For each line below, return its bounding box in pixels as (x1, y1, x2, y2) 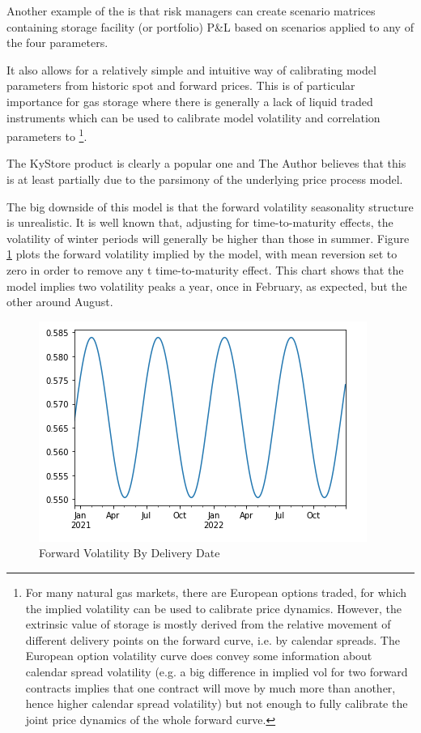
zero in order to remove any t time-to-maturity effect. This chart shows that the (6, 261, 404, 278)
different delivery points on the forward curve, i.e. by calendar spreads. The (25, 631, 400, 648)
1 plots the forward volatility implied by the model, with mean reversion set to (6, 245, 398, 262)
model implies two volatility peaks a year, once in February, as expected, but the (6, 277, 407, 294)
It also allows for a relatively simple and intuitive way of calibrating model (6, 61, 376, 78)
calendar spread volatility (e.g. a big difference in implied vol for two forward (25, 663, 408, 680)
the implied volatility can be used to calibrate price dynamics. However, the (25, 599, 402, 616)
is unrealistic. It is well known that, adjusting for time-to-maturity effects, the (6, 214, 393, 231)
